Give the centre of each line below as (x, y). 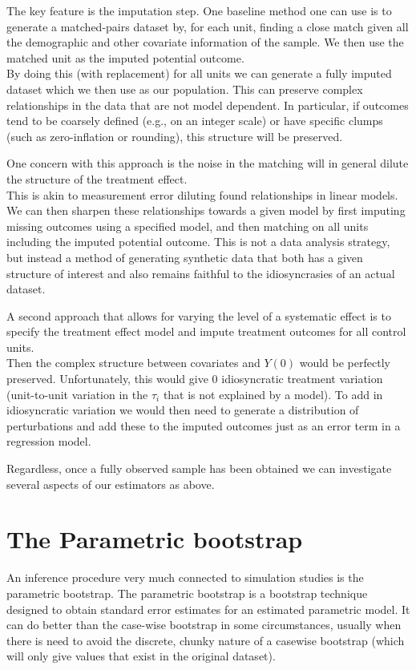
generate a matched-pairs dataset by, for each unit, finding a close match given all (208, 26)
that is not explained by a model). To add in (273, 394)
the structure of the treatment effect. (97, 178)
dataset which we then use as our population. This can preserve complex (185, 89)
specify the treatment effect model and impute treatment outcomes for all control (206, 331)
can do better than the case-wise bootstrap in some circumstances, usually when (204, 625)
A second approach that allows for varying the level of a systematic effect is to (199, 315)
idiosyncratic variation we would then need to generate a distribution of (183, 410)
